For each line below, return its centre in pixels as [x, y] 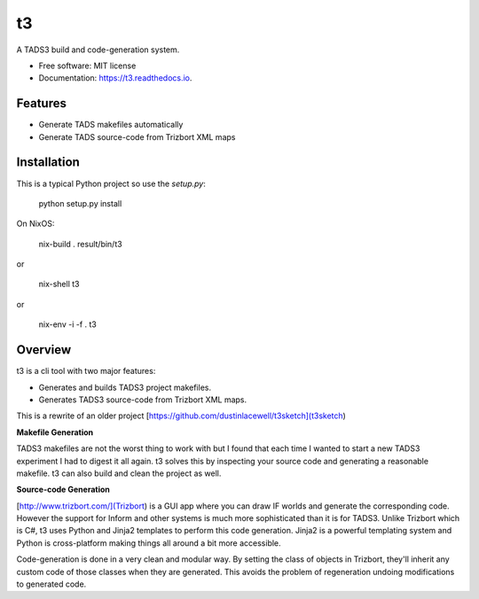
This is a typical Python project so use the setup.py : [111, 183]
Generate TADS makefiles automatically [111, 125]
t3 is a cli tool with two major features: [86, 371]
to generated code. [51, 584]
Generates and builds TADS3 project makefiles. [125, 387]
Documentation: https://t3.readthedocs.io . [115, 78]
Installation [48, 163]
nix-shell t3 [59, 284]
